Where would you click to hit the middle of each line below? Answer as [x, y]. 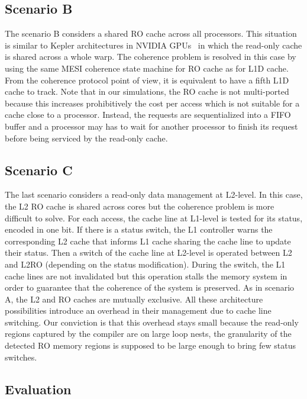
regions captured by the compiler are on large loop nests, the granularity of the [148, 334]
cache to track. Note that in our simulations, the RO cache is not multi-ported [147, 91]
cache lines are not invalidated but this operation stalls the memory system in [146, 276]
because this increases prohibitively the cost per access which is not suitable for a [152, 103]
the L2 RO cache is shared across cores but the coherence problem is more [140, 206]
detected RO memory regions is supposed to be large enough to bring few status [150, 345]
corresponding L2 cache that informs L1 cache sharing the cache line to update [148, 241]
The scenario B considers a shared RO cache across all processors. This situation [151, 33]
